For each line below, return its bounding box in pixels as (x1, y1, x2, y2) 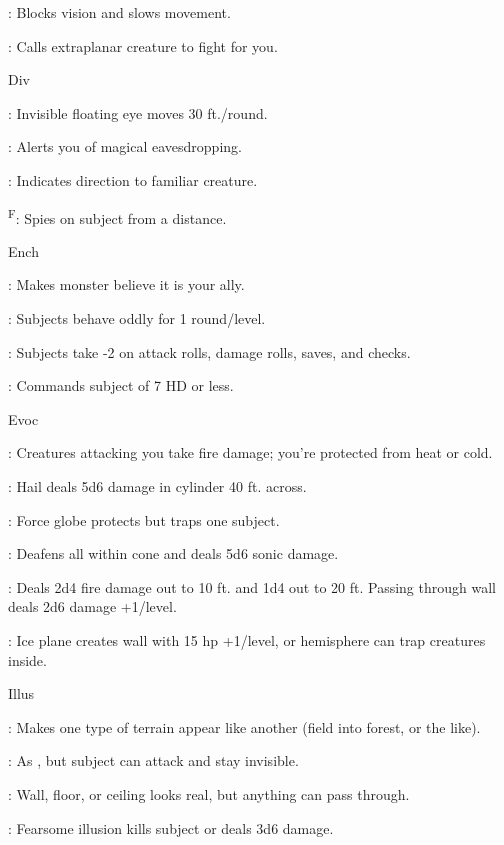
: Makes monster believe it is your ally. (8, 274, 245, 295)
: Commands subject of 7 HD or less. (8, 375, 234, 396)
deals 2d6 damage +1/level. (8, 596, 177, 617)
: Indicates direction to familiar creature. (8, 169, 258, 190)
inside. (8, 649, 47, 670)
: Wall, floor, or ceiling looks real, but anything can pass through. (8, 783, 410, 804)
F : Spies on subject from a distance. (8, 204, 227, 228)
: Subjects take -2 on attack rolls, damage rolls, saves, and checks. (8, 341, 411, 362)
